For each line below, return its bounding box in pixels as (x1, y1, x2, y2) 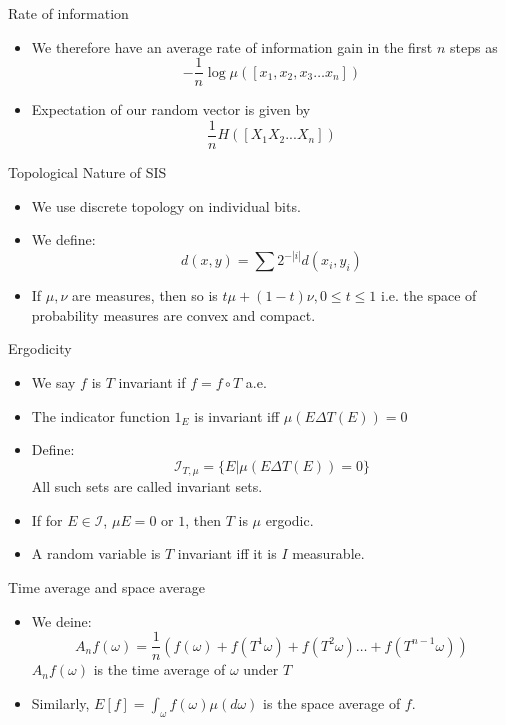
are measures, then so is (72, 285, 218, 306)
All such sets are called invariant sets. (31, 476, 263, 497)
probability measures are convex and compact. (31, 304, 316, 325)
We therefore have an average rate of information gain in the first (31, 36, 433, 57)
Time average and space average (8, 576, 205, 597)
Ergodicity (8, 338, 72, 359)
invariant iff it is (177, 543, 277, 564)
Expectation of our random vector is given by (31, 99, 311, 120)
